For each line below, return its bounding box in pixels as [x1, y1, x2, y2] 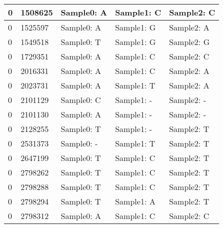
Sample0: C [60, 94, 101, 105]
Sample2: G [169, 36, 210, 47]
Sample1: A [115, 195, 155, 207]
